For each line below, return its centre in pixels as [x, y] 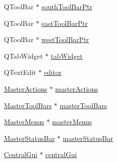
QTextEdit [20, 72]
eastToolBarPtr [65, 23]
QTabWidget [23, 56]
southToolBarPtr [67, 6]
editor [53, 72]
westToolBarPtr [65, 39]
